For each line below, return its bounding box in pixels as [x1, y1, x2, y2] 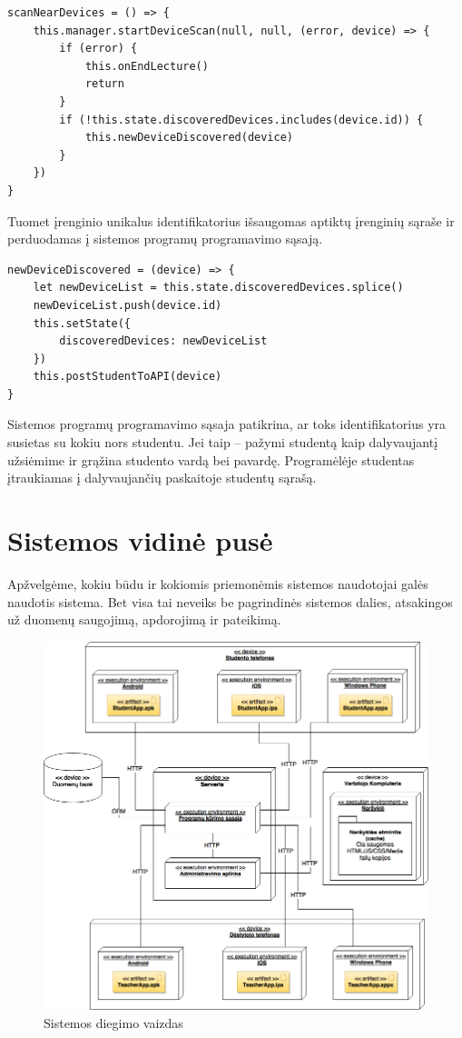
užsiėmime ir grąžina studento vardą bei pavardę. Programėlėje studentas [7, 450, 415, 469]
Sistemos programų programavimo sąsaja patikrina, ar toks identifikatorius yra [7, 414, 447, 434]
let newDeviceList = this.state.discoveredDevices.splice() [33, 281, 404, 294]
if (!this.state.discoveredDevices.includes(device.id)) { [59, 113, 424, 126]
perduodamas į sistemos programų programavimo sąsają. [7, 229, 323, 248]
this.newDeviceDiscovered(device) [84, 131, 293, 145]
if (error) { [59, 42, 138, 55]
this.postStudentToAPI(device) [33, 370, 222, 384]
